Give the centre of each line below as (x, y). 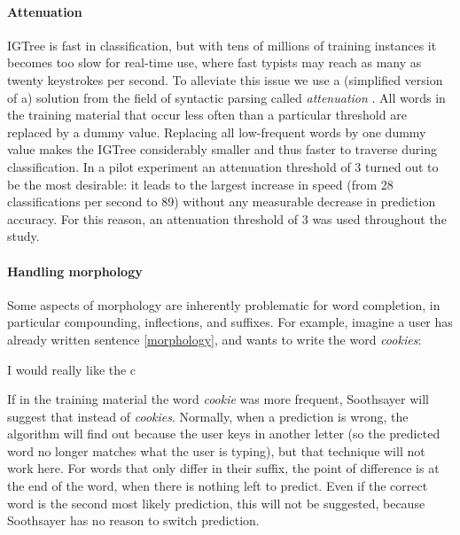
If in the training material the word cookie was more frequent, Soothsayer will (218, 399)
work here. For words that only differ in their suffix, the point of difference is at (223, 468)
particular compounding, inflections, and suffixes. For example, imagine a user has (230, 322)
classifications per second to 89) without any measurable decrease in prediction (222, 202)
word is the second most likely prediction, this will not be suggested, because (216, 503)
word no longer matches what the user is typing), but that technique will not (216, 450)
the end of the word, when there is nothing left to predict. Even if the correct (218, 486)
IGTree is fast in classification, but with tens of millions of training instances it (222, 45)
